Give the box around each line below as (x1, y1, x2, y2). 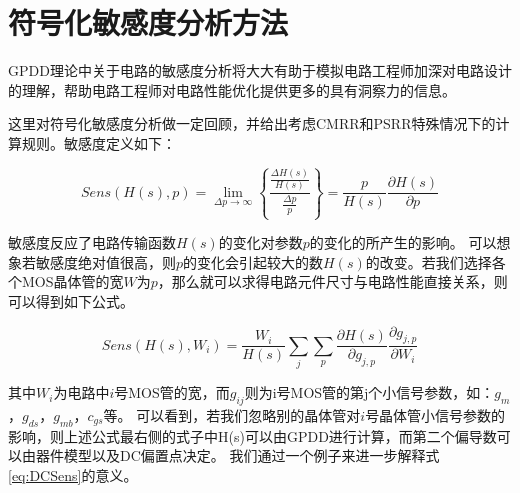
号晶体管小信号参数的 (365, 404, 506, 425)
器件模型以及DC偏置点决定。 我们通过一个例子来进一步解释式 (35, 445, 440, 466)
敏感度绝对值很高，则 (35, 251, 176, 272)
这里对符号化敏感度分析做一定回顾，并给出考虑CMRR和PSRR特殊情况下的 (8, 113, 496, 134)
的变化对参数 (218, 232, 303, 253)
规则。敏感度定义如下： (21, 132, 176, 153)
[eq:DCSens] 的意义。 (8, 464, 138, 485)
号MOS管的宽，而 (114, 382, 230, 403)
